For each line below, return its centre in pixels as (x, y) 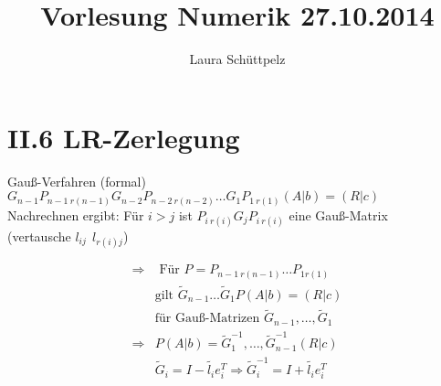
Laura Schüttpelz (237, 59)
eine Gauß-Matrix (338, 214)
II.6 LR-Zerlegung (124, 137)
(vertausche (39, 236)
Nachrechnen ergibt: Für (76, 214)
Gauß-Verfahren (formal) (77, 181)
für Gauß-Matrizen (207, 319)
